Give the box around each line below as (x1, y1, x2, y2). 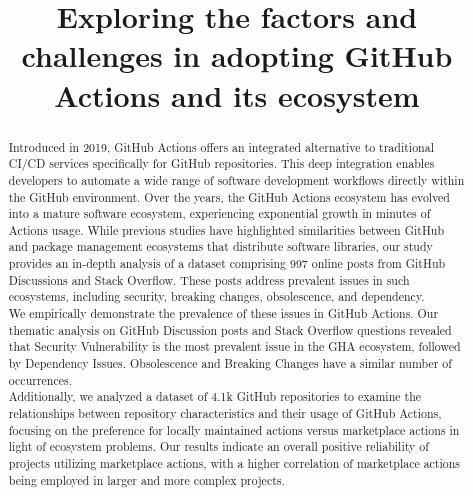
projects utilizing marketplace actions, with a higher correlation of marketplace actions (8, 455, 461, 472)
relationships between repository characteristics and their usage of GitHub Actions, (8, 405, 442, 422)
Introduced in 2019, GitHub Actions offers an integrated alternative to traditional (8, 138, 434, 155)
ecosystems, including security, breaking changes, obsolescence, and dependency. (8, 288, 425, 305)
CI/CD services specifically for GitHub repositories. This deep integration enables (8, 155, 435, 172)
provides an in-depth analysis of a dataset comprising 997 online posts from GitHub (8, 255, 446, 272)
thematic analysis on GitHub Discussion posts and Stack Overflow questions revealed (8, 321, 452, 338)
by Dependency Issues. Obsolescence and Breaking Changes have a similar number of (8, 355, 452, 372)
